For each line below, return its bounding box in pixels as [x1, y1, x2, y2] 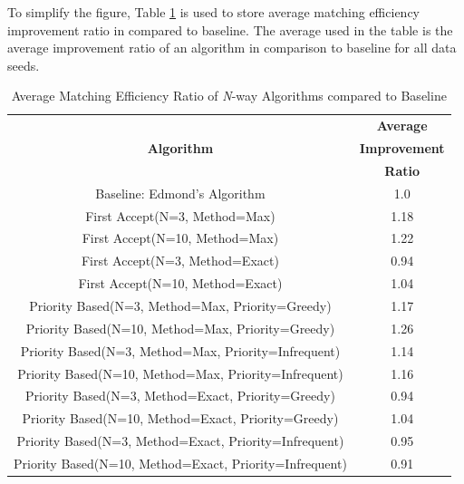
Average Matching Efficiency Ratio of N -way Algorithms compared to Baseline [11, 86, 447, 105]
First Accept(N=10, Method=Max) [82, 228, 279, 247]
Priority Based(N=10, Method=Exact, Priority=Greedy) [22, 409, 339, 428]
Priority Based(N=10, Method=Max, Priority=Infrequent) [17, 363, 343, 382]
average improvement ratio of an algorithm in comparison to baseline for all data [7, 38, 457, 57]
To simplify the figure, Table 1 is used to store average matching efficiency [7, 3, 420, 21]
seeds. [7, 55, 40, 74]
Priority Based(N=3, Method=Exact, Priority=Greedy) [24, 386, 335, 405]
